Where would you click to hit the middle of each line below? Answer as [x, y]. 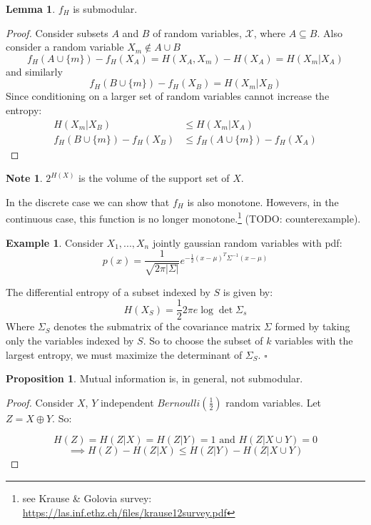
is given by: [248, 291]
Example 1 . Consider [55, 242]
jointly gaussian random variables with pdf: [247, 242]
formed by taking [312, 326]
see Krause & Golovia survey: [87, 498]
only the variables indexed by [70, 340]
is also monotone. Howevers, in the [263, 202]
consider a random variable [65, 47]
